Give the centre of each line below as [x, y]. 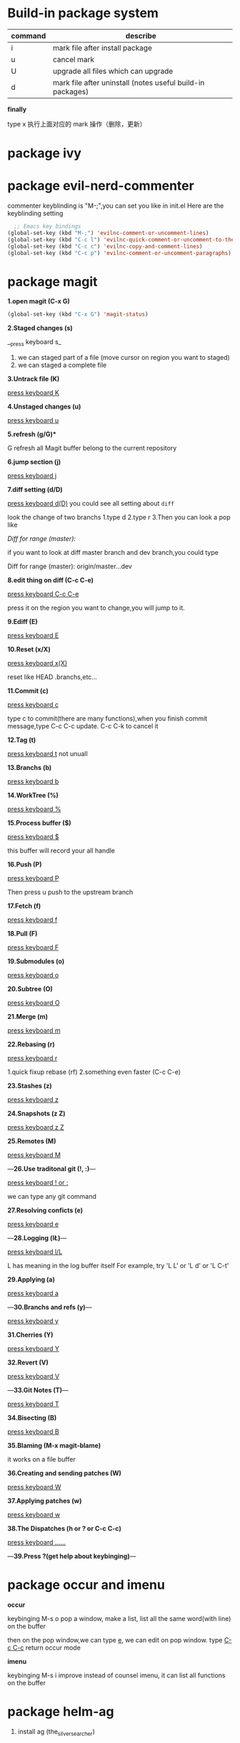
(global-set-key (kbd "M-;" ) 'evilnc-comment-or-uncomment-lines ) [108, 233]
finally [17, 109]
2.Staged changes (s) [40, 328]
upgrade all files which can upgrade [113, 71]
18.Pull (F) [22, 934]
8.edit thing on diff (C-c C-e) [51, 581]
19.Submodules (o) [36, 961]
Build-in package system [83, 13]
